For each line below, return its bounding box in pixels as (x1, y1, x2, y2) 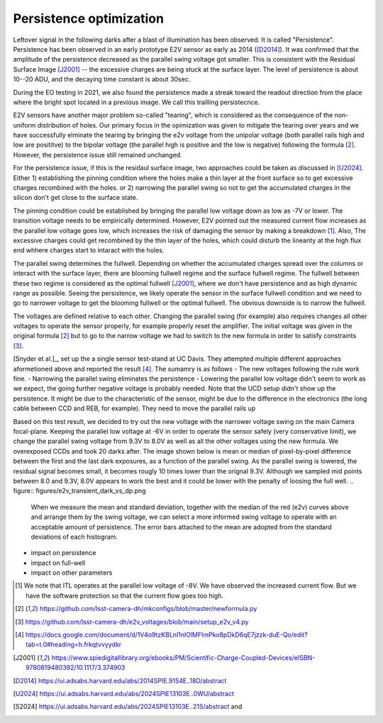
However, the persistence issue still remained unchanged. (13, 150, 182, 159)
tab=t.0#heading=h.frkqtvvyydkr (26, 640, 122, 649)
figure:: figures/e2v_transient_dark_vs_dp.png (13, 486, 146, 495)
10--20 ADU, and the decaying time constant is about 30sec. (13, 75, 191, 84)
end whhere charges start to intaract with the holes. (13, 246, 165, 254)
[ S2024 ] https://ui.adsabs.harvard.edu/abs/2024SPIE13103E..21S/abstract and (13, 702, 243, 711)
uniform (13, 120, 36, 129)
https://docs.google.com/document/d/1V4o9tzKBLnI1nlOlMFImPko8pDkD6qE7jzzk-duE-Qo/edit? (25, 631, 308, 639)
